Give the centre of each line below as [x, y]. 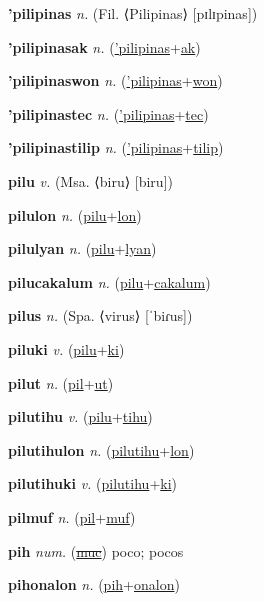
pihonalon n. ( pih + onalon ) [94, 584]
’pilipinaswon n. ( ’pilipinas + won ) [115, 80]
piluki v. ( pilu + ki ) [66, 348]
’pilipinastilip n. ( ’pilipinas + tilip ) [116, 147]
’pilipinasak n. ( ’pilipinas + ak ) [104, 46]
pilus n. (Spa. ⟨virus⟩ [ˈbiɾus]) [100, 315]
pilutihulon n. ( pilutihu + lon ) [101, 449]
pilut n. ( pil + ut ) [61, 382]
